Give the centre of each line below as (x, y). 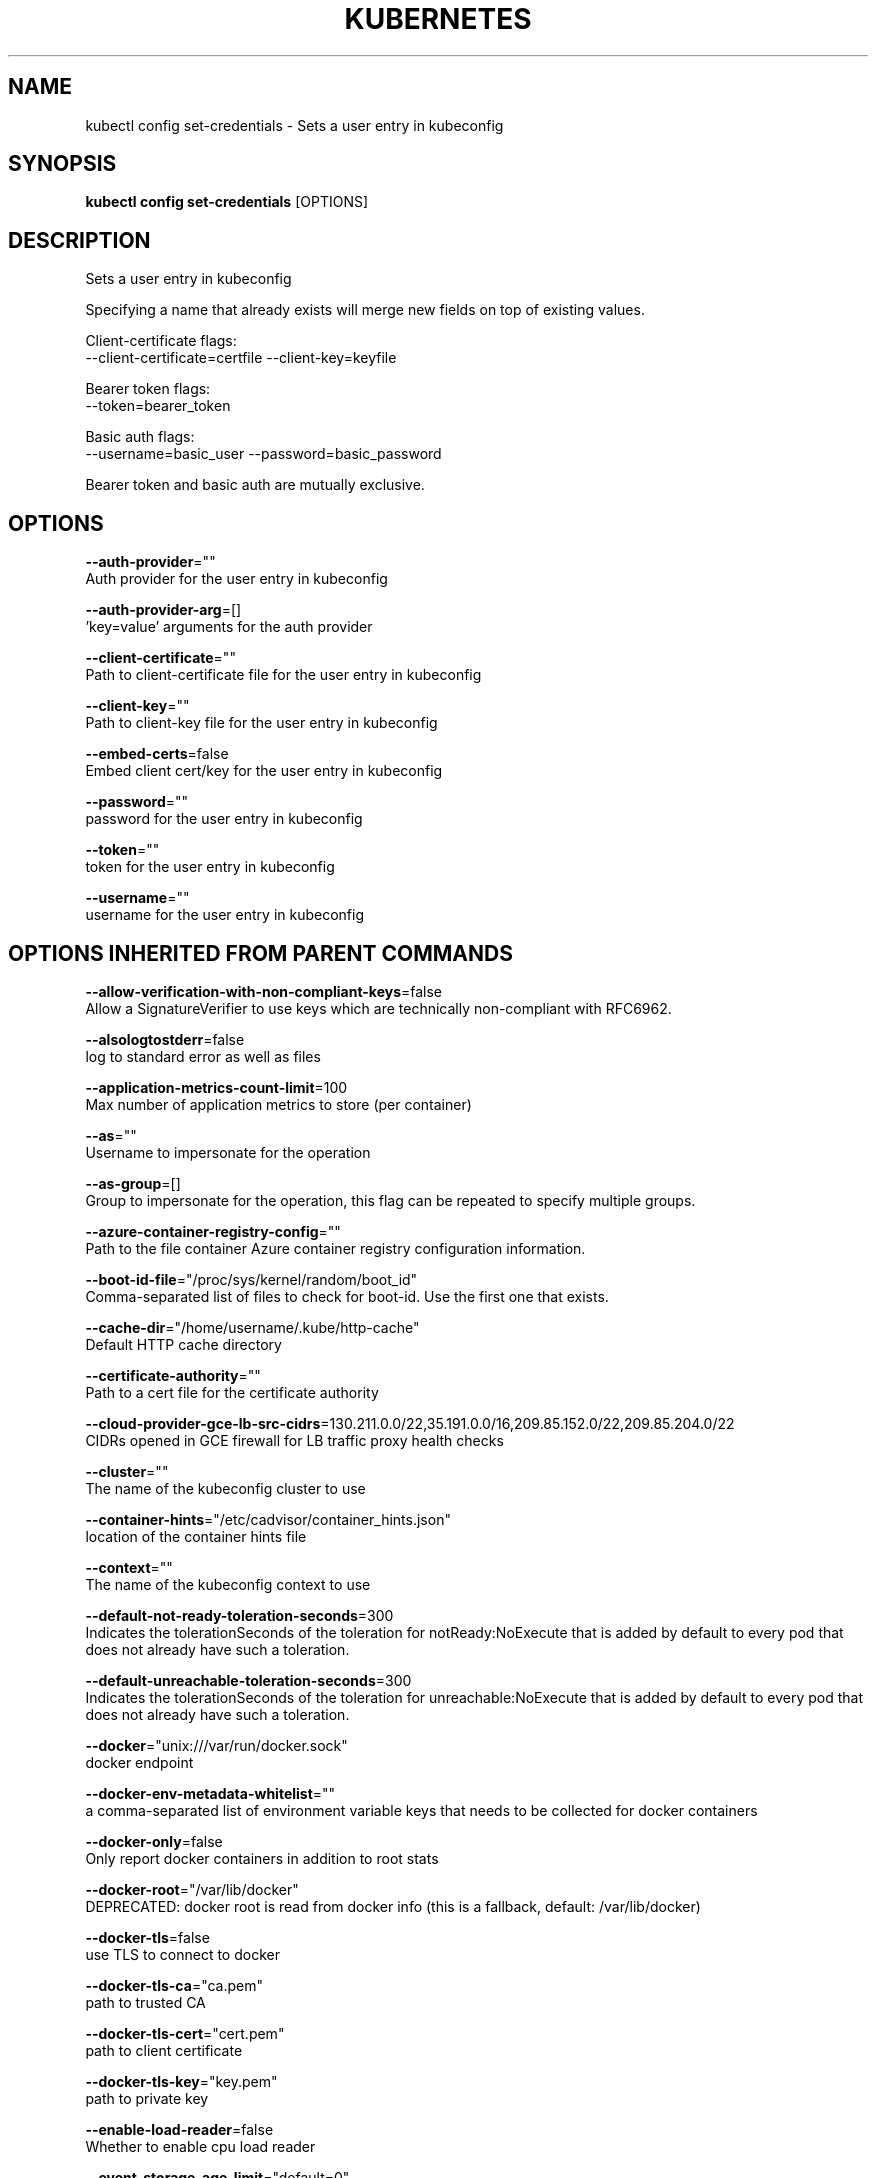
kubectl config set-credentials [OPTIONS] (227, 202)
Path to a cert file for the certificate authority (232, 1392)
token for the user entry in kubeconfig (210, 867)
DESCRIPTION (79, 240)
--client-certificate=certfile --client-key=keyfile (241, 358)
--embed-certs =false (157, 754)
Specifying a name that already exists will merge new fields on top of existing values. (365, 310)
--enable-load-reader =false (179, 2129)
